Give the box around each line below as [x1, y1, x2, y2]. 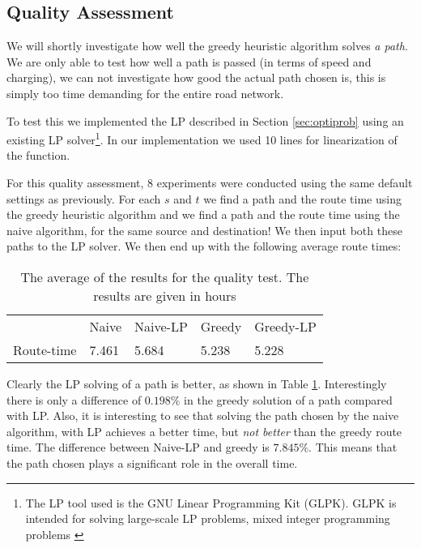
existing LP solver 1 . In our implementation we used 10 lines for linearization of [6, 129, 398, 148]
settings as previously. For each [6, 190, 161, 207]
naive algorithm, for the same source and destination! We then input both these [6, 221, 402, 238]
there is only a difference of [6, 391, 142, 408]
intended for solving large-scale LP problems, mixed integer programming [25, 510, 390, 527]
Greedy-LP [254, 316, 317, 336]
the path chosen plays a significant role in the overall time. [6, 454, 298, 471]
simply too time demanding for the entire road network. [6, 84, 284, 101]
